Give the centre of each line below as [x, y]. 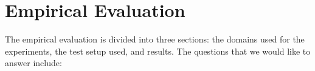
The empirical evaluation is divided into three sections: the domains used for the [155, 39]
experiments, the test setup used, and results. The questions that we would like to [158, 51]
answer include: [33, 63]
